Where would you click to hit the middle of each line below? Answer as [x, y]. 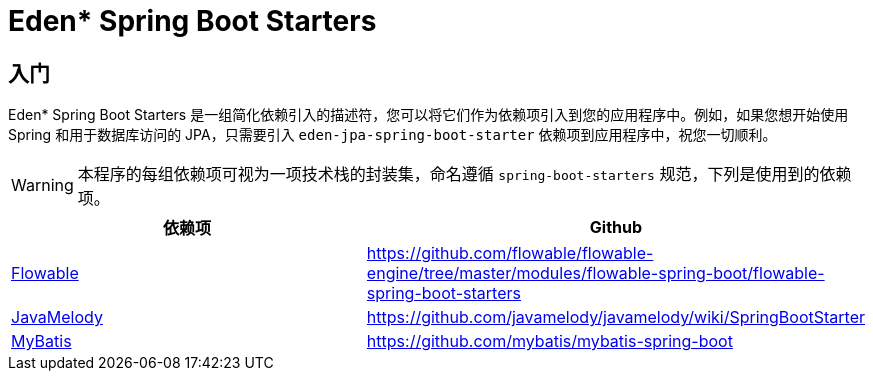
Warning [42, 185]
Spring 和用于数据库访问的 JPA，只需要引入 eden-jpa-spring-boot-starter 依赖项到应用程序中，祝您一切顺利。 [392, 135]
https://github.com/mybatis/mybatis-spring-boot [549, 341]
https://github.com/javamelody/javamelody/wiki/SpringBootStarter [615, 317]
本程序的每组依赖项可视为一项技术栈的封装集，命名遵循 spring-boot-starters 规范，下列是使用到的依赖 [464, 174]
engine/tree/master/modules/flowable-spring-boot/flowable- [595, 273]
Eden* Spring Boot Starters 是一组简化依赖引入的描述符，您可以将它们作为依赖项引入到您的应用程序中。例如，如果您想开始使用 [428, 115]
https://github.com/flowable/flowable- [510, 253]
